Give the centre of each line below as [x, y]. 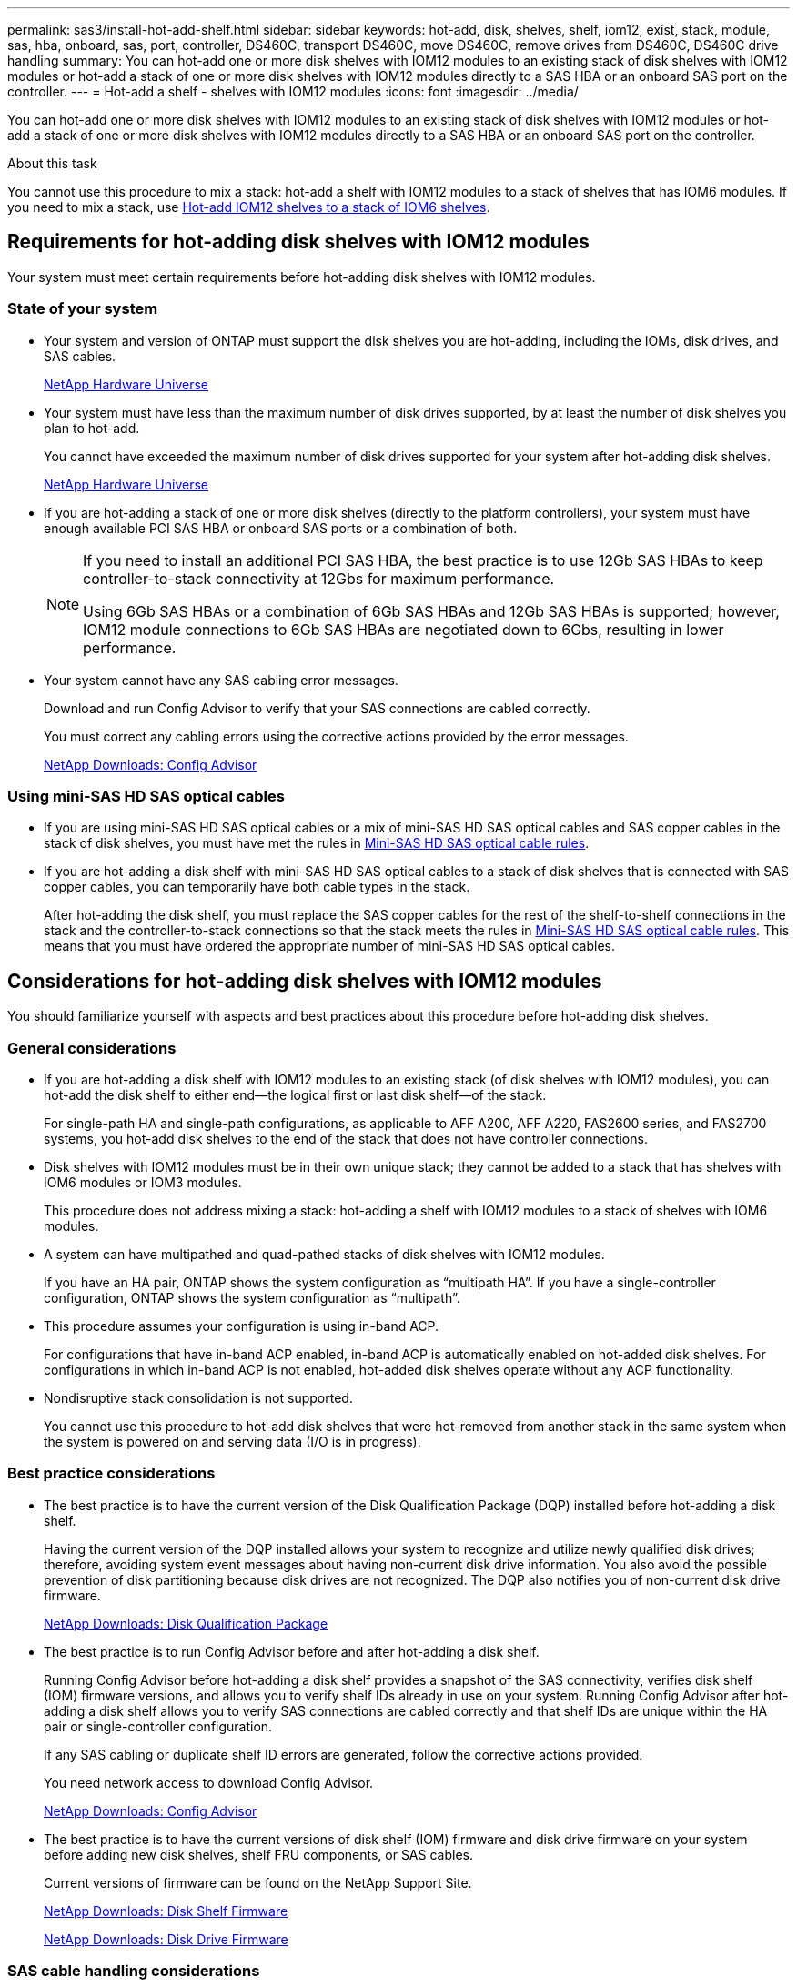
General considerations [92, 1048]
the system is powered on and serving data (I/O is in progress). [232, 1441]
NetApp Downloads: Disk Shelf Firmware [166, 1911]
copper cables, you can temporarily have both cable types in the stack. [257, 887]
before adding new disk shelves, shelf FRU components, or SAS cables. [258, 1854]
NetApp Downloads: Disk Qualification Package [186, 1623]
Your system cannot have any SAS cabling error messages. [221, 680]
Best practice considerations [111, 1473]
